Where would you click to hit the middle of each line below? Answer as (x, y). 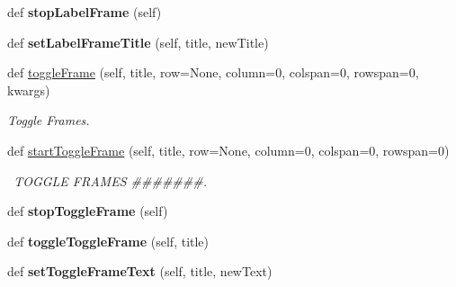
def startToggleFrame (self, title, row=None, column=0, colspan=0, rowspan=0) (228, 150)
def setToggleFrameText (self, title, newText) (140, 271)
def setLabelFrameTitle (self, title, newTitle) (138, 42)
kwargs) (29, 90)
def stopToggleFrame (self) (88, 211)
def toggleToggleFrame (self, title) (108, 241)
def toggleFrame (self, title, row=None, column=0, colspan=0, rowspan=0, (213, 72)
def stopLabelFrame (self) (85, 12)
